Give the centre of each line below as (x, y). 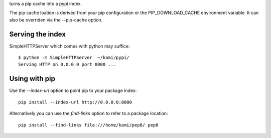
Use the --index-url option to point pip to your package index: (73, 90)
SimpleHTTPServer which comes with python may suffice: (70, 46)
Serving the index (38, 34)
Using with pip (32, 79)
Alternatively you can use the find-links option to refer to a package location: (89, 113)
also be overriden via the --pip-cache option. (56, 19)
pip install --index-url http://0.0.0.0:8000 (75, 102)
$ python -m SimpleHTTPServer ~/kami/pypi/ (74, 58)
